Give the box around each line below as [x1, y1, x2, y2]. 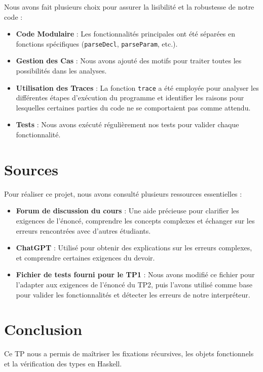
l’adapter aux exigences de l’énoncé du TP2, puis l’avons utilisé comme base [16, 279, 252, 289]
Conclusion [4, 319, 83, 340]
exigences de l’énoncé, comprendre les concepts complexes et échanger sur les [16, 215, 255, 226]
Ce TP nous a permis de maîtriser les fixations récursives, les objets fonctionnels [4, 348, 254, 359]
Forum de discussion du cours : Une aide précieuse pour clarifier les [16, 205, 239, 216]
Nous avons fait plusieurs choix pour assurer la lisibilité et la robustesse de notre [4, 2, 254, 12]
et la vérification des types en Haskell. [4, 358, 122, 368]
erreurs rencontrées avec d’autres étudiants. [16, 225, 151, 236]
